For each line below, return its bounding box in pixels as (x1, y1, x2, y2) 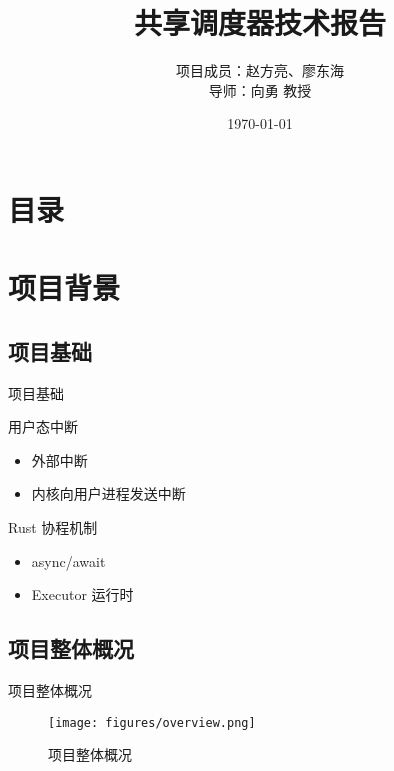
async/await (31, 550, 106, 571)
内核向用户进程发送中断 (31, 483, 186, 504)
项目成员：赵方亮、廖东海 (176, 60, 344, 81)
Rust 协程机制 (8, 517, 98, 538)
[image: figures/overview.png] (48, 715, 256, 730)
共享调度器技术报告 (133, 2, 386, 43)
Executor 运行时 (31, 584, 134, 605)
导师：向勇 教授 (208, 79, 312, 100)
